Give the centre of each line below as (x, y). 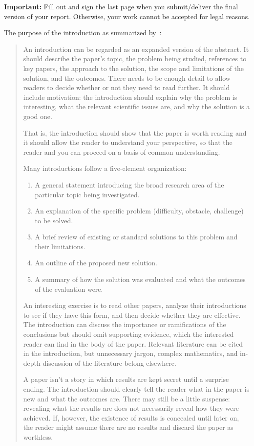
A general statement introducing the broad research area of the (129, 184)
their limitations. (60, 246)
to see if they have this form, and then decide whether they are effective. (132, 315)
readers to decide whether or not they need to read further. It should (127, 87)
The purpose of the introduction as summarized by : (83, 33)
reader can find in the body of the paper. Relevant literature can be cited (133, 343)
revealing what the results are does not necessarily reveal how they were (131, 408)
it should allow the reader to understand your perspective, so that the (128, 142)
